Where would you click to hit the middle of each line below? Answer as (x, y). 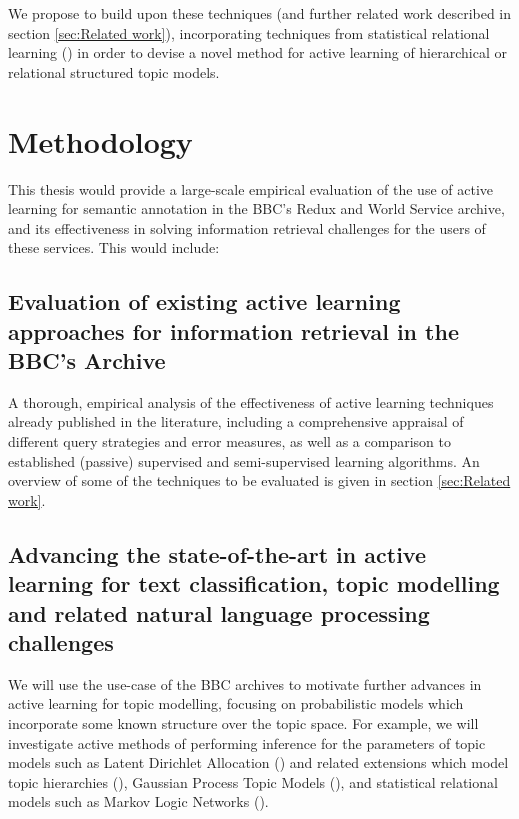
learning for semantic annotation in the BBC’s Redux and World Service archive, (256, 208)
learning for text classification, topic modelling (254, 583)
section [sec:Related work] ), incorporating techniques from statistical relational (249, 32)
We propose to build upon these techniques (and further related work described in (260, 13)
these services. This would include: (114, 247)
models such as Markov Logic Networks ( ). (138, 801)
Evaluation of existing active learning (204, 301)
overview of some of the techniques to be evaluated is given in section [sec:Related (259, 480)
